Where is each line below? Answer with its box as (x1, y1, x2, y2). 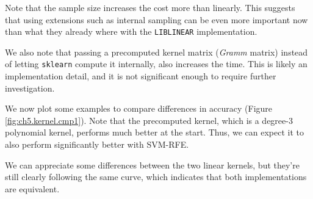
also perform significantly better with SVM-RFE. (5, 138, 189, 151)
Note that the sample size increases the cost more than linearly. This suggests (5, 1, 295, 13)
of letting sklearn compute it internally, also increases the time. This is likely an (5, 57, 308, 70)
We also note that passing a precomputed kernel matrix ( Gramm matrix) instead (5, 45, 308, 58)
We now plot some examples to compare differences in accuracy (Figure (5, 102, 273, 115)
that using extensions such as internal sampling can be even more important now (5, 13, 308, 26)
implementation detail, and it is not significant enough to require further (5, 70, 276, 82)
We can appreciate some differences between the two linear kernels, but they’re (5, 158, 300, 171)
